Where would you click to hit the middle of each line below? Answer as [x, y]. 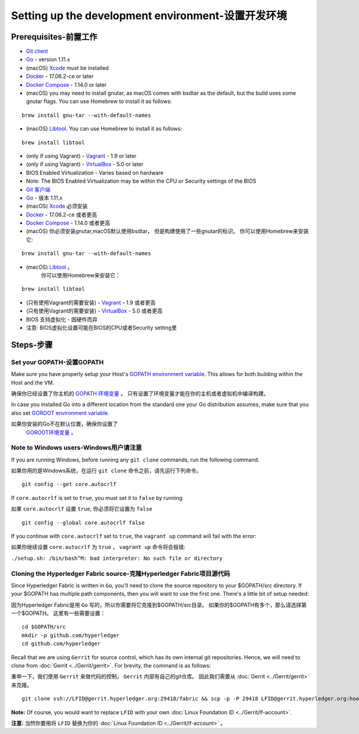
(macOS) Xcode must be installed [67, 68]
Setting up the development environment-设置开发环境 [149, 16]
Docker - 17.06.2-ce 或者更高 [62, 214]
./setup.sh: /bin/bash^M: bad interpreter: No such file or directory [117, 558]
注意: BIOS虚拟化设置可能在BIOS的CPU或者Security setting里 [101, 327]
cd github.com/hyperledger [61, 644]
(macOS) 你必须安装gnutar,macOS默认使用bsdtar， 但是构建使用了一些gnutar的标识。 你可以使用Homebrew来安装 [168, 231]
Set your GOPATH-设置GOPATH [57, 362]
